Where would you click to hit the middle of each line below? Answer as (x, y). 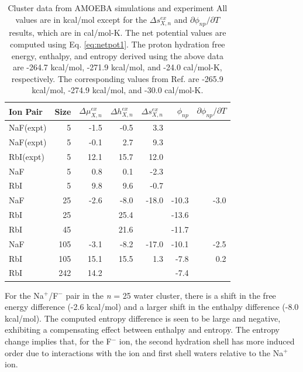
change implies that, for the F (58, 341)
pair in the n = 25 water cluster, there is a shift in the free (171, 295)
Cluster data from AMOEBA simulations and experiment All (118, 8)
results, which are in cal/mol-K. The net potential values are (118, 33)
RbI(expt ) (27, 156)
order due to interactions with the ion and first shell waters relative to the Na (144, 352)
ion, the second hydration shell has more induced (207, 341)
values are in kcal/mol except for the (81, 19)
